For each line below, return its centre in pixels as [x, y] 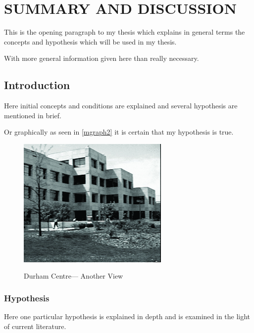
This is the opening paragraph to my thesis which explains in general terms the [125, 32]
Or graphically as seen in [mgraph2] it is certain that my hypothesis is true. [119, 132]
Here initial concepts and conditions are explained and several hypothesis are [121, 106]
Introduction [37, 85]
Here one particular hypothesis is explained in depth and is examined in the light [127, 316]
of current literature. [35, 326]
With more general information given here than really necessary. [102, 58]
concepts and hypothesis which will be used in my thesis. [90, 41]
